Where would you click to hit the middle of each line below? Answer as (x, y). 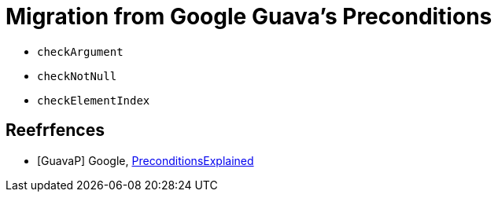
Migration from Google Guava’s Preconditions (249, 16)
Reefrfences (55, 130)
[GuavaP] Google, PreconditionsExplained (146, 160)
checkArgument (80, 51)
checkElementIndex (94, 100)
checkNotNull (77, 76)
